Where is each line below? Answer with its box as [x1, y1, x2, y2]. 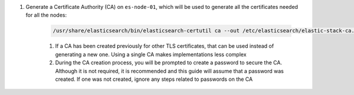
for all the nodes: [25, 12, 67, 19]
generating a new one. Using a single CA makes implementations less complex [55, 51, 247, 58]
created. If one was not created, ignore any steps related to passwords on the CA [55, 76, 253, 83]
